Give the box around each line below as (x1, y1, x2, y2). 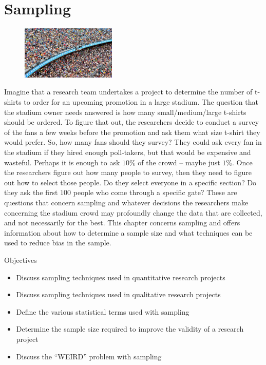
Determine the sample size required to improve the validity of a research (16, 323, 244, 334)
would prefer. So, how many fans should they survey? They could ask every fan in (4, 137, 262, 147)
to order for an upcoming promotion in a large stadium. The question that (24, 97, 258, 107)
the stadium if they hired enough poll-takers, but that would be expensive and (4, 147, 251, 157)
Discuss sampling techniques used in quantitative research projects (16, 272, 225, 282)
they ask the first (4, 187, 58, 198)
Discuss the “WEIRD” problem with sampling (16, 351, 162, 361)
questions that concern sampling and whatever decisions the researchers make (4, 197, 249, 207)
